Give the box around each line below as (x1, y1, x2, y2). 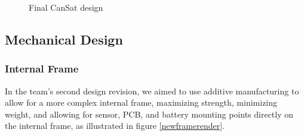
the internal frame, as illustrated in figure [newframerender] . (5, 119, 225, 132)
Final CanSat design (29, 1, 103, 13)
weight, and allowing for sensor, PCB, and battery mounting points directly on (5, 107, 294, 120)
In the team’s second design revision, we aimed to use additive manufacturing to (5, 84, 299, 97)
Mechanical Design (5, 30, 123, 48)
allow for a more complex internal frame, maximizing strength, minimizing (5, 96, 278, 109)
